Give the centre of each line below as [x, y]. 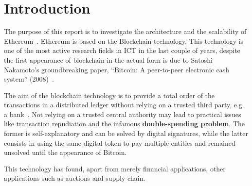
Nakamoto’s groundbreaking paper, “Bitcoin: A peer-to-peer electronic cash [117, 69]
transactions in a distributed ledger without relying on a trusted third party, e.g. [124, 105]
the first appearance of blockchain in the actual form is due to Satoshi [108, 59]
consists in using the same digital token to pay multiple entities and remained [120, 143]
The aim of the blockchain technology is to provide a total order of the [109, 95]
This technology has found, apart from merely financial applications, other [115, 168]
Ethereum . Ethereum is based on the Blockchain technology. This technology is [124, 41]
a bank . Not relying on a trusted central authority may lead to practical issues [123, 114]
